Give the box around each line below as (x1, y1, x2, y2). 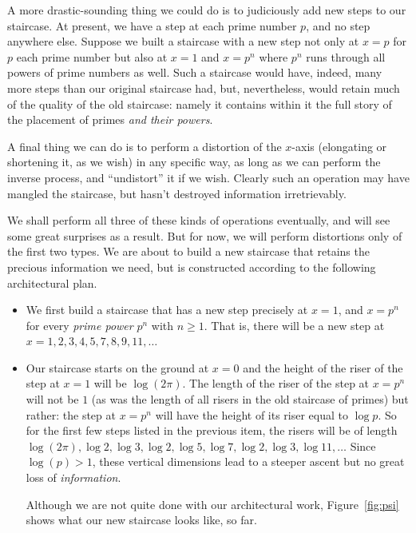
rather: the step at (26, 406, 116, 423)
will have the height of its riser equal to (155, 406, 349, 423)
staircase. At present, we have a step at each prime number (7, 17, 297, 34)
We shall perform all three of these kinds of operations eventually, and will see (7, 212, 390, 229)
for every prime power (26, 316, 133, 333)
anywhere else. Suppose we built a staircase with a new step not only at (7, 33, 359, 50)
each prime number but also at (16, 48, 168, 65)
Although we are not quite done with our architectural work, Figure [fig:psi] (26, 495, 399, 512)
